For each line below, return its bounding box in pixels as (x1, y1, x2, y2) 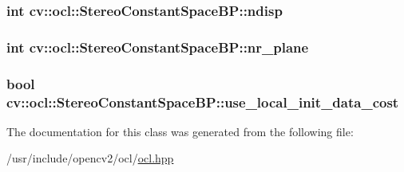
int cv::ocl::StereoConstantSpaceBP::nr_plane (6, 37, 309, 57)
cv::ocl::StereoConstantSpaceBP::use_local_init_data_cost (6, 92, 399, 111)
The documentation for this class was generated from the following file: (6, 123, 354, 139)
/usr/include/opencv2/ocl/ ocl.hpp (6, 150, 174, 166)
